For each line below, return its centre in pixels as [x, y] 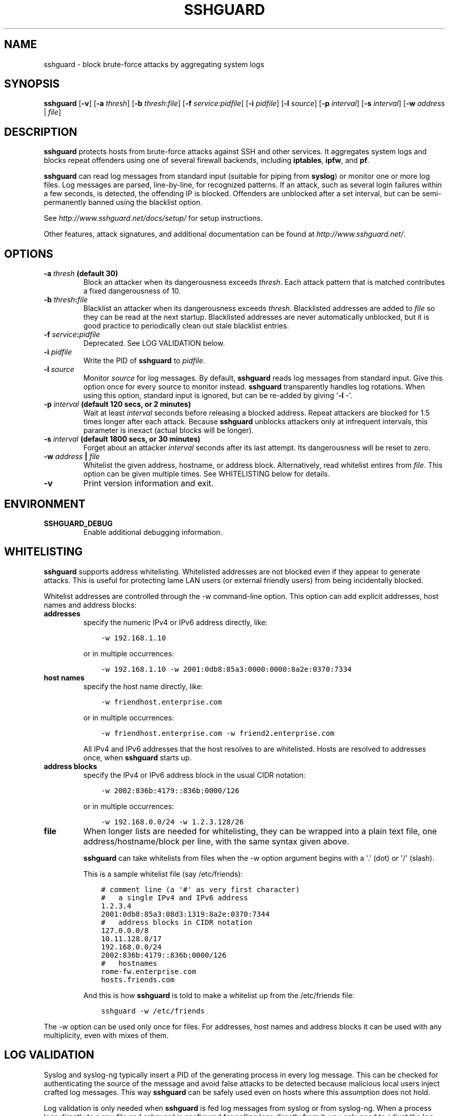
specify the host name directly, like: [143, 686]
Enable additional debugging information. [153, 532]
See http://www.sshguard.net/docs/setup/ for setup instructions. [153, 218]
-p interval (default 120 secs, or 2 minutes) [117, 404]
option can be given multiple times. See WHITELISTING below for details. [207, 474]
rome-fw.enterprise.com [149, 971]
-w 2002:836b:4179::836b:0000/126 [170, 790]
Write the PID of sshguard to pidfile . [144, 361]
